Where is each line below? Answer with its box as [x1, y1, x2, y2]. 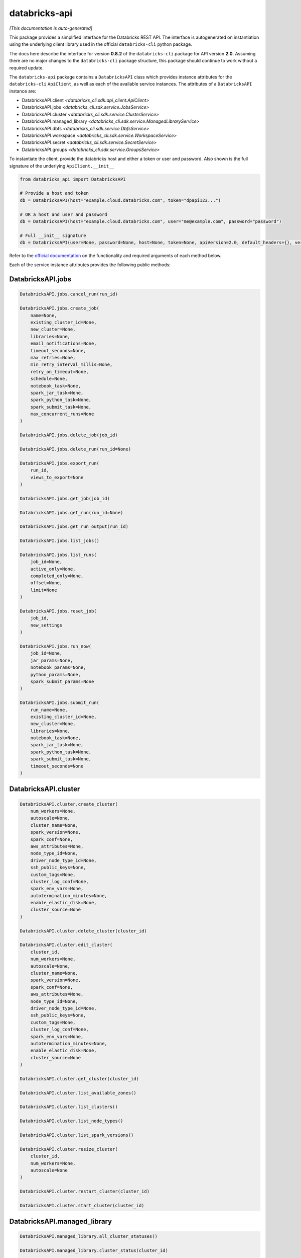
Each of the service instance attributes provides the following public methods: [9, 262, 171, 268]
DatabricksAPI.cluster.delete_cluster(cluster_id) [20, 928, 147, 933]
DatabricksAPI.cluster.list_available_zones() [20, 1090, 136, 1095]
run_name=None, [30, 707, 68, 713]
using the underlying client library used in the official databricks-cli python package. [9, 41, 193, 47]
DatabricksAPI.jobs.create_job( [20, 305, 100, 311]
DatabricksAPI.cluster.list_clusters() [20, 1104, 118, 1110]
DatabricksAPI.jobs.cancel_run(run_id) [20, 291, 118, 297]
